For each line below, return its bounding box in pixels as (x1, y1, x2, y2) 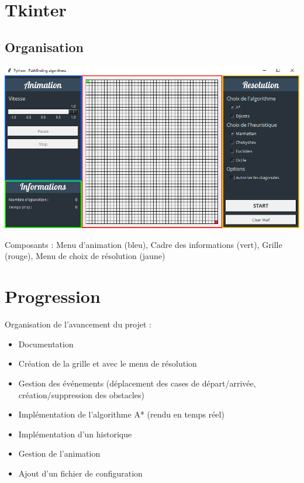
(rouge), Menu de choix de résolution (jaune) (5, 250, 165, 262)
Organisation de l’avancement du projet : (5, 318, 152, 330)
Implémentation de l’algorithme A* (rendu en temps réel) (18, 408, 224, 420)
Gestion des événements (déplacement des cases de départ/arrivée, (18, 377, 256, 389)
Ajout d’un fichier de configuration (18, 467, 143, 479)
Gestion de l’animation (18, 447, 101, 460)
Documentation (18, 337, 74, 350)
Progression (5, 284, 101, 308)
